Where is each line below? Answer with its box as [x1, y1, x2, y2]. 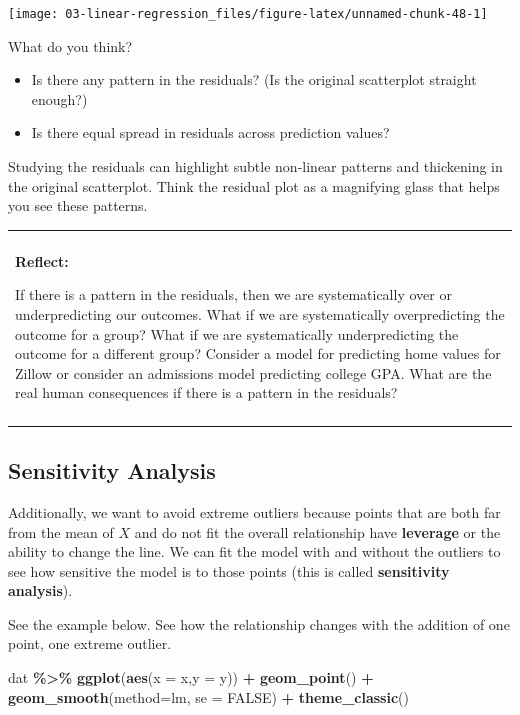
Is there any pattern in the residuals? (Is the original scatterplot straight [31, 69, 477, 90]
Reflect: [15, 250, 69, 271]
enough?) [31, 88, 88, 109]
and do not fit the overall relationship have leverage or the [134, 521, 501, 542]
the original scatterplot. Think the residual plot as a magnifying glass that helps [8, 175, 500, 196]
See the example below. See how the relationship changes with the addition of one [8, 613, 510, 634]
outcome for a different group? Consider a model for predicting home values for [15, 343, 501, 364]
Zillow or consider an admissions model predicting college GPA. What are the [15, 362, 492, 383]
